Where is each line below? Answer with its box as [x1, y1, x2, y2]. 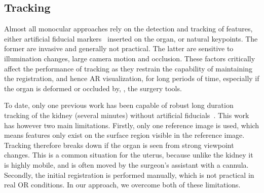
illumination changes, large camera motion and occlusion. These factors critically [4, 53, 255, 63]
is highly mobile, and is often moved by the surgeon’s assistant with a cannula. [4, 159, 249, 170]
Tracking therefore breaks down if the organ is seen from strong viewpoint [4, 139, 234, 150]
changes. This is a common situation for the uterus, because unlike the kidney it [4, 149, 253, 160]
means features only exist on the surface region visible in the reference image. [4, 130, 245, 140]
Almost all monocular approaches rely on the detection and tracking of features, [4, 23, 253, 34]
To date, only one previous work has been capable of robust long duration [4, 100, 234, 110]
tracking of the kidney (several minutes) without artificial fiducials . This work [4, 109, 249, 120]
